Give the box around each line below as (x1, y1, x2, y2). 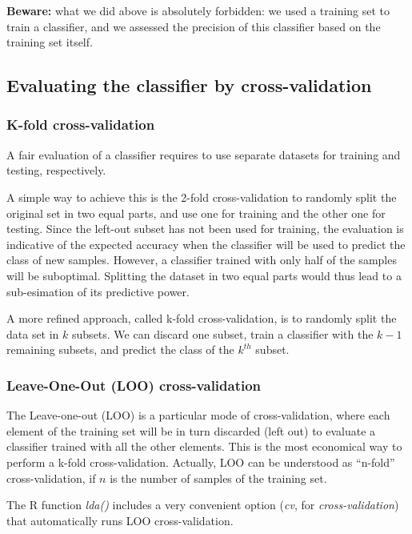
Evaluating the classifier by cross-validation (6, 73, 372, 98)
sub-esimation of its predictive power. (6, 283, 190, 299)
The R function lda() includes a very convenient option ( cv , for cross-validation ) (6, 496, 399, 513)
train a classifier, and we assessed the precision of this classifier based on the (6, 18, 381, 34)
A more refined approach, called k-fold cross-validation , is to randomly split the (6, 310, 397, 327)
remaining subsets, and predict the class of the (6, 341, 234, 358)
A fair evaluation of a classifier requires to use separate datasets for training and (6, 146, 401, 163)
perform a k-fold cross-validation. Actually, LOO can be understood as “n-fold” (6, 453, 395, 470)
